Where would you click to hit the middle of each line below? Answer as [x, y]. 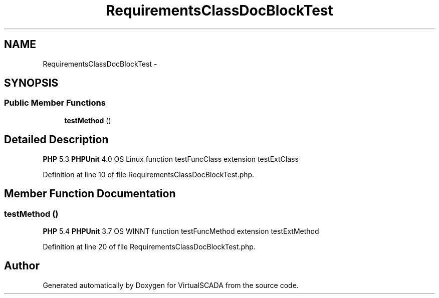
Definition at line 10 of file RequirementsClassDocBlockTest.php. [149, 174]
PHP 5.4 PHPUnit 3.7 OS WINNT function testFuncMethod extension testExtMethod [181, 231]
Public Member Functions [55, 103]
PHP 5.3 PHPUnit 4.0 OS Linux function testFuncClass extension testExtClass [171, 159]
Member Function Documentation [90, 194]
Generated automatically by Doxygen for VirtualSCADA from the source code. [171, 285]
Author [22, 266]
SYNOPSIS [31, 83]
